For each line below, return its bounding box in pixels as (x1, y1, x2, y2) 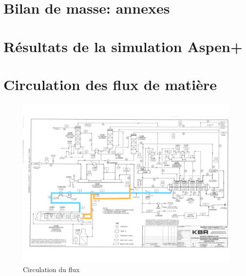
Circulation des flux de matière (3, 74, 217, 94)
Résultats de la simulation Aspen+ (3, 36, 243, 56)
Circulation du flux (23, 264, 80, 274)
